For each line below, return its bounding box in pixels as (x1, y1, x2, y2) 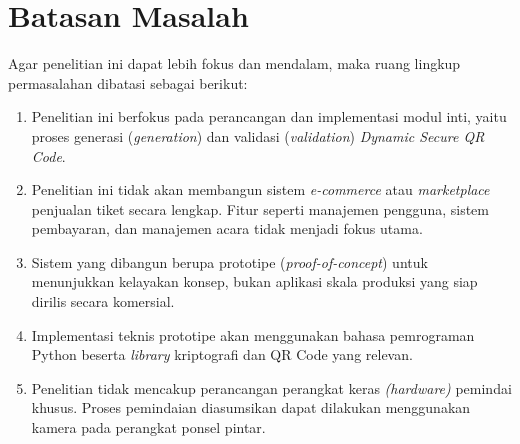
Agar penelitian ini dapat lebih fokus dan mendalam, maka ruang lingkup (8, 53, 461, 74)
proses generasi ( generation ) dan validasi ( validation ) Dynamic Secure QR (31, 125, 485, 146)
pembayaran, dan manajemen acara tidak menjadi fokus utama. (31, 218, 423, 239)
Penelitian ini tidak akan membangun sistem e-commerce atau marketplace (31, 179, 490, 200)
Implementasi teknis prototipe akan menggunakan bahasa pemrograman (31, 324, 475, 345)
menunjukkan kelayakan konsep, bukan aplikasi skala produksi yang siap (31, 271, 478, 292)
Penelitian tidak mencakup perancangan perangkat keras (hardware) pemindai (31, 377, 512, 398)
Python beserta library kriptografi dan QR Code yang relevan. (31, 344, 413, 365)
